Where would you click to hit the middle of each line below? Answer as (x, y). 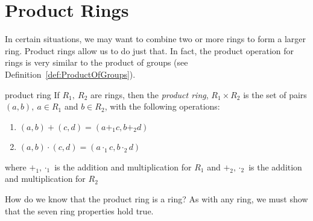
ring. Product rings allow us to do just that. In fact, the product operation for (150, 50)
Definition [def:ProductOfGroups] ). (70, 74)
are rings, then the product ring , (150, 94)
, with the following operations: (162, 106)
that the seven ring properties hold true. (79, 210)
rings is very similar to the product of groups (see (96, 62)
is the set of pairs (275, 94)
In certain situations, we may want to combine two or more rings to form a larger (156, 39)
